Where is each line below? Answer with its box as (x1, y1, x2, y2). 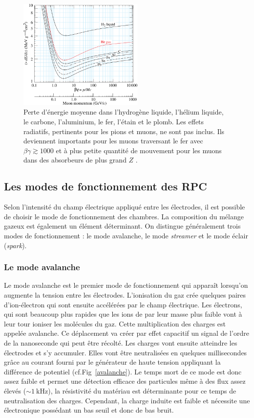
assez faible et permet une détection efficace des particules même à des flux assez (4, 376, 246, 386)
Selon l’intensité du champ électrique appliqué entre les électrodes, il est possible (4, 202, 245, 212)
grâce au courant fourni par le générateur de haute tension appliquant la (4, 357, 221, 367)
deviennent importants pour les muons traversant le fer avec (23, 136, 203, 146)
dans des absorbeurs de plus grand (23, 155, 127, 165)
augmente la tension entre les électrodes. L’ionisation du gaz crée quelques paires (4, 290, 246, 300)
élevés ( (4, 385, 26, 395)
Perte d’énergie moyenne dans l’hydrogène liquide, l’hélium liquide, (23, 107, 224, 117)
